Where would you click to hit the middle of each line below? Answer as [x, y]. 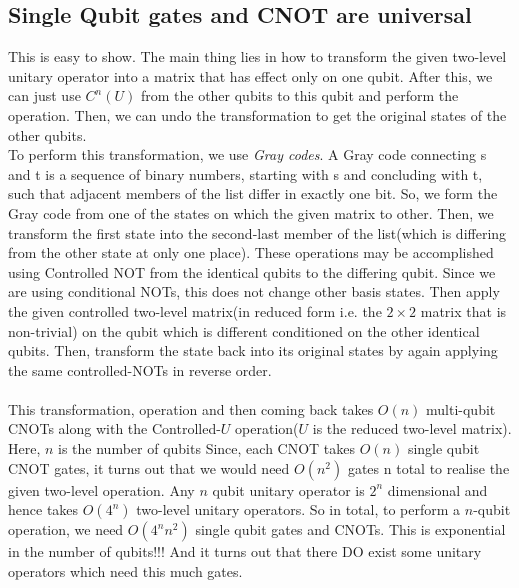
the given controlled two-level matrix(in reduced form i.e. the [195, 310]
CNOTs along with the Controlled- [114, 428]
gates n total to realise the [428, 467]
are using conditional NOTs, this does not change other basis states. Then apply [254, 291]
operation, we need [66, 529]
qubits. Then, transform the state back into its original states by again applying [253, 350]
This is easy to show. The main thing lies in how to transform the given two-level [257, 56]
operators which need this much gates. [125, 570]
